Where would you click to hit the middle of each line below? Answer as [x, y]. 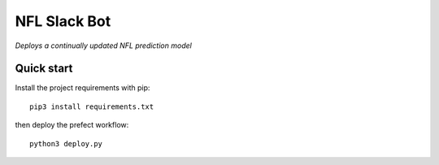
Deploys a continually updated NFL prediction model [104, 46]
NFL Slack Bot [63, 21]
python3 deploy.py [66, 143]
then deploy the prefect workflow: [72, 125]
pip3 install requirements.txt [92, 106]
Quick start [44, 69]
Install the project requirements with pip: [83, 88]
